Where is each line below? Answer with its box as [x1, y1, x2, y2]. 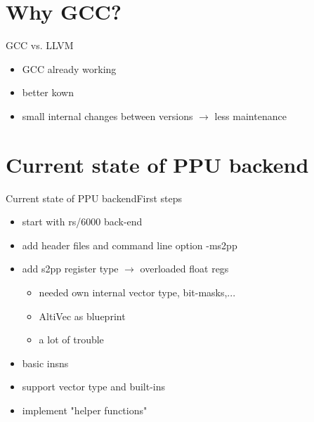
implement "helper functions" [22, 402, 148, 417]
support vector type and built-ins [22, 379, 166, 394]
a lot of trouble [39, 332, 104, 347]
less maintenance [214, 108, 287, 123]
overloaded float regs [140, 261, 229, 276]
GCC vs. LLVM [6, 38, 74, 53]
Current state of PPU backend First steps [6, 190, 183, 205]
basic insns [22, 355, 69, 370]
